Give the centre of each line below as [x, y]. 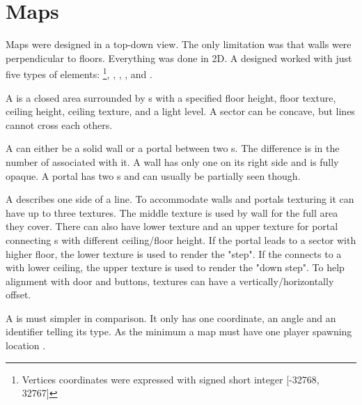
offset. [18, 295]
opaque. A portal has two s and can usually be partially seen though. [153, 175]
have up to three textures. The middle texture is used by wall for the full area [172, 212]
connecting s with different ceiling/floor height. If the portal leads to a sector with [181, 239]
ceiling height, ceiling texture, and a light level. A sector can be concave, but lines [180, 111]
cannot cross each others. [59, 124]
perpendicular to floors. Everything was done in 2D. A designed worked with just [179, 58]
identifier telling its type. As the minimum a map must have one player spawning [179, 331]
